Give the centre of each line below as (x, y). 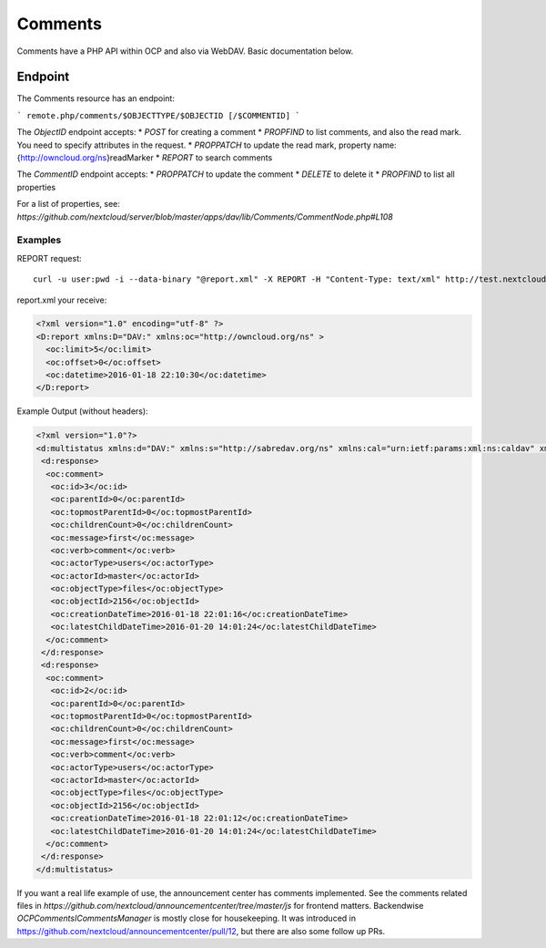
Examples (39, 240)
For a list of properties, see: (68, 204)
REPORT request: (49, 258)
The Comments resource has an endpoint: (96, 98)
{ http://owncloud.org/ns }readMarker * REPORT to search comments (145, 158)
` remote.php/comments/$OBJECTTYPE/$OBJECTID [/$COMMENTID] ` (158, 115)
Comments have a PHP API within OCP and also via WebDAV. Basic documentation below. (185, 51)
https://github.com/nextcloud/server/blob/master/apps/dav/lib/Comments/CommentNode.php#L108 (205, 216)
